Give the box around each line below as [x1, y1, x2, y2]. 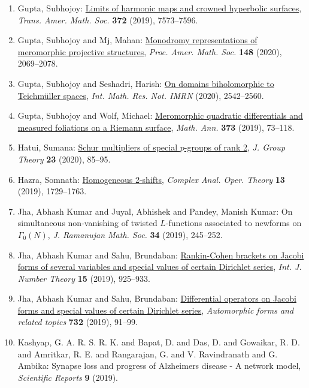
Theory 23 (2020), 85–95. [17, 152, 111, 165]
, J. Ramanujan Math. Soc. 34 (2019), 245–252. [47, 228, 223, 240]
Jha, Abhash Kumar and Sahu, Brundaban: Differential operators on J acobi [17, 292, 296, 305]
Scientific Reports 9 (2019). [17, 371, 118, 383]
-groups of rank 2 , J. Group [184, 141, 286, 154]
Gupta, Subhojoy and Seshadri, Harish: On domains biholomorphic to [17, 77, 274, 89]
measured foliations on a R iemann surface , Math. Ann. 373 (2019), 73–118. [17, 121, 295, 133]
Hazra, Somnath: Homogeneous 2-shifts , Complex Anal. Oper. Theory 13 [17, 173, 285, 185]
